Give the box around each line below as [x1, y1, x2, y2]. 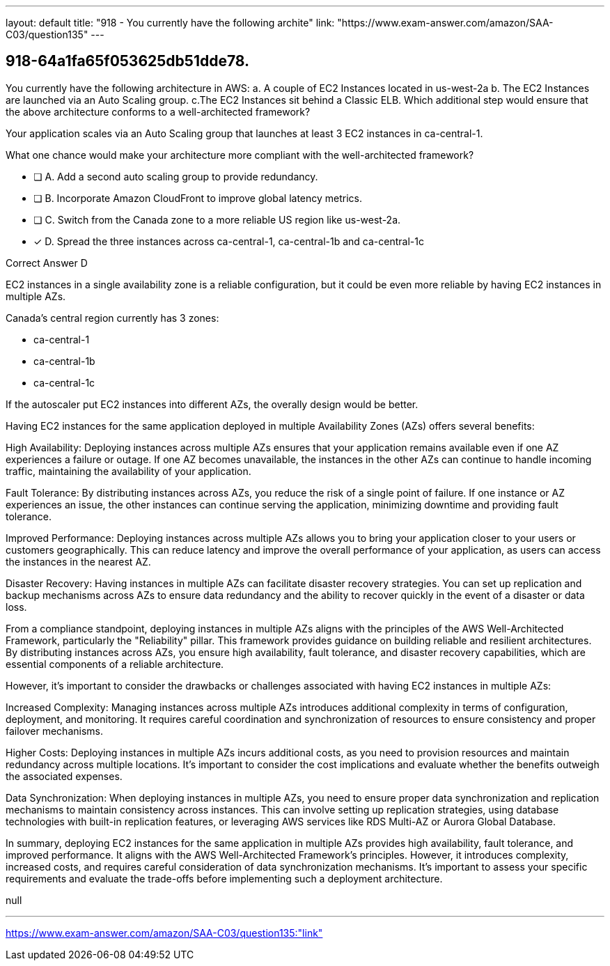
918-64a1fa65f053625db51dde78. [6, 52, 250, 70]
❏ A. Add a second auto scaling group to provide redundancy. [33, 170, 318, 182]
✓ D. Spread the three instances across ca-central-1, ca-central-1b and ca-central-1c [33, 235, 424, 247]
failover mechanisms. [6, 724, 103, 737]
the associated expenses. [6, 770, 123, 782]
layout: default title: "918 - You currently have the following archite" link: [6, 17, 335, 29]
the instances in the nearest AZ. [6, 555, 151, 568]
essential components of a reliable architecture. [6, 657, 224, 670]
